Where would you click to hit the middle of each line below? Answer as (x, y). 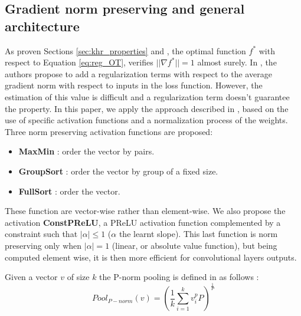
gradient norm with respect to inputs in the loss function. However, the (134, 85)
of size (78, 277)
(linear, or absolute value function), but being (194, 245)
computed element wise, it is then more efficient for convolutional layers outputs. (151, 257)
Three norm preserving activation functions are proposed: (109, 131)
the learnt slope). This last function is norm (198, 234)
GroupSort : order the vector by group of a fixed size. (118, 171)
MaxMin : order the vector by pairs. (86, 151)
